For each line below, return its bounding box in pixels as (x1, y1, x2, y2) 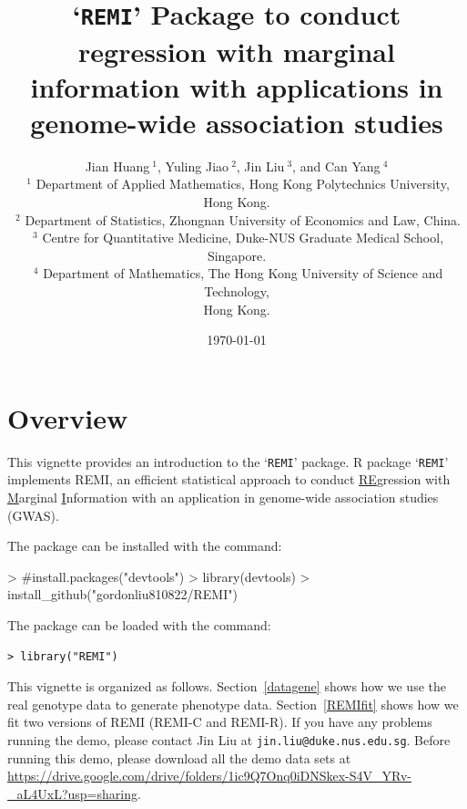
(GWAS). (7, 505, 59, 524)
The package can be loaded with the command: (7, 615, 271, 634)
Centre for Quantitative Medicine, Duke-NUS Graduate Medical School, (42, 228, 444, 247)
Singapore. (207, 245, 267, 264)
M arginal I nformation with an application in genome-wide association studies (7, 487, 439, 506)
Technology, (204, 281, 269, 300)
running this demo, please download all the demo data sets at (7, 748, 351, 767)
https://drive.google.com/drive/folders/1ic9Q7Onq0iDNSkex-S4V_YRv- (7, 766, 412, 785)
